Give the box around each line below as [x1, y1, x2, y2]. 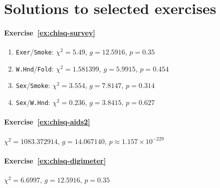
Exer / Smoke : [16, 46, 54, 57]
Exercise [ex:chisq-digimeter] [4, 155, 106, 165]
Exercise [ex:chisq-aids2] [4, 116, 90, 127]
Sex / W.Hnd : [16, 97, 50, 107]
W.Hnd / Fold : [16, 63, 54, 73]
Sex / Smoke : [16, 80, 50, 90]
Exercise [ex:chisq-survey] [4, 27, 95, 37]
